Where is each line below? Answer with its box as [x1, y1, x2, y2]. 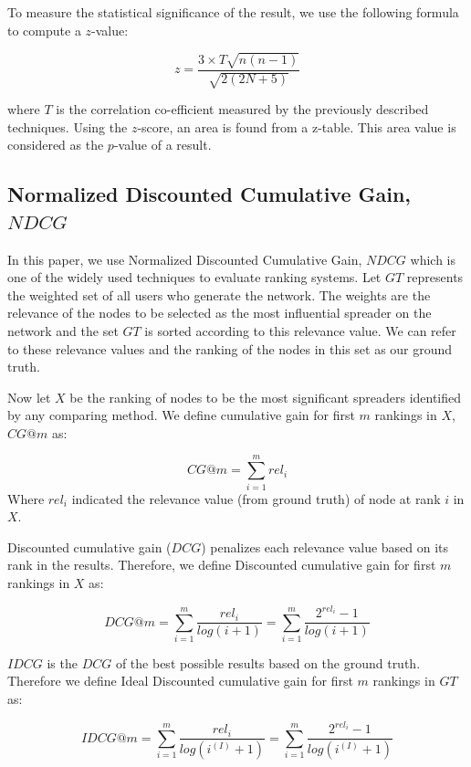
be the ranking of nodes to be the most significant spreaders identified [69, 387, 462, 406]
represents [406, 268, 464, 287]
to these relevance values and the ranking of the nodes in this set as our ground [7, 339, 453, 358]
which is [410, 249, 455, 268]
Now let [7, 387, 51, 406]
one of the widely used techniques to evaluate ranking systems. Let [7, 268, 382, 287]
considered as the [7, 135, 104, 154]
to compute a [7, 20, 81, 39]
